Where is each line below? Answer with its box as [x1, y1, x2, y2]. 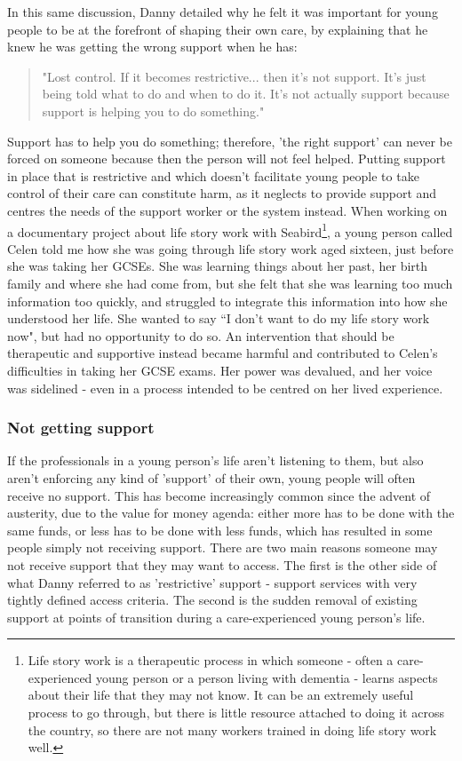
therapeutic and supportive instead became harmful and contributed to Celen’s [7, 344, 438, 362]
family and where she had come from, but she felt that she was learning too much [7, 273, 453, 292]
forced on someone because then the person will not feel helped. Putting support [7, 149, 446, 168]
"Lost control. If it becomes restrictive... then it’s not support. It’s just [42, 67, 426, 85]
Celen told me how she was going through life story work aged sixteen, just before [7, 239, 454, 258]
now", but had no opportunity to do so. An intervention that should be [7, 326, 394, 345]
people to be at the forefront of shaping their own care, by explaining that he [7, 20, 428, 38]
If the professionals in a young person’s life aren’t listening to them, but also [7, 451, 424, 470]
